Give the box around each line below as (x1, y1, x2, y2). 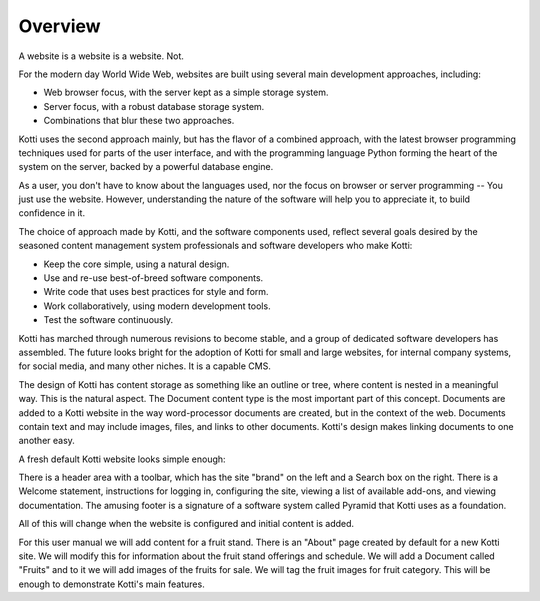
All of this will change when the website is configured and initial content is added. (18, 518, 355, 530)
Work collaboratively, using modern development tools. (43, 300, 271, 312)
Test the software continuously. (43, 314, 174, 326)
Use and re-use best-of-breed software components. (43, 272, 264, 284)
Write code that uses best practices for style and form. (43, 286, 269, 298)
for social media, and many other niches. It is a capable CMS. (18, 360, 272, 372)
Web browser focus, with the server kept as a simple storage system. (43, 86, 329, 99)
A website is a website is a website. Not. (18, 50, 185, 62)
